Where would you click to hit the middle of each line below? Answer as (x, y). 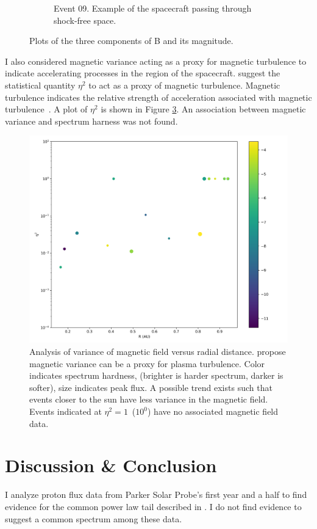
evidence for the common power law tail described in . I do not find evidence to (153, 506)
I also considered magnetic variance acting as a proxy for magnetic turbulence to (156, 61)
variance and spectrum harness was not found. (91, 121)
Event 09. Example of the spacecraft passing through (153, 8)
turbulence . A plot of (46, 109)
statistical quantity (40, 85)
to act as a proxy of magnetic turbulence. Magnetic (184, 85)
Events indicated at (66, 411)
